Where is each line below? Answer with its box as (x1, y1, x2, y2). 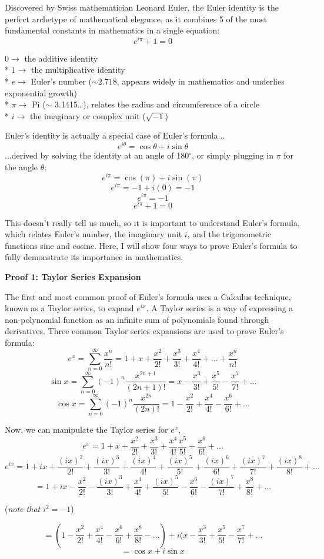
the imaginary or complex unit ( (29, 109, 146, 122)
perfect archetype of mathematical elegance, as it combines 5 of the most (5, 12, 268, 25)
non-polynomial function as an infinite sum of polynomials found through (5, 313, 269, 325)
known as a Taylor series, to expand (5, 302, 134, 314)
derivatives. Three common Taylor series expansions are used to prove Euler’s (5, 325, 284, 337)
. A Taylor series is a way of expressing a (146, 302, 293, 314)
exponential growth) (5, 86, 77, 99)
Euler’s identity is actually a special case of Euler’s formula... (5, 129, 225, 142)
